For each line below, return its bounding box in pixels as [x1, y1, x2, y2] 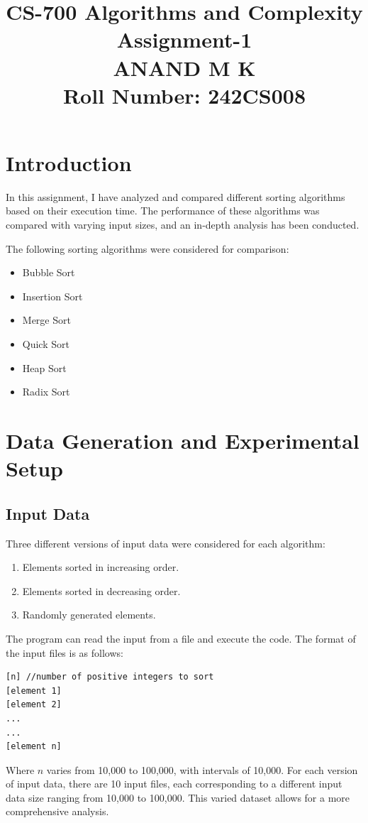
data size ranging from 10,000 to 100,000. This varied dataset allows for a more [6, 790, 350, 805]
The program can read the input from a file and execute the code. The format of [6, 631, 356, 645]
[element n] [6, 741, 62, 752]
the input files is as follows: [6, 645, 123, 660]
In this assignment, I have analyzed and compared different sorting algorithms [6, 189, 345, 204]
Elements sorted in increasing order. [22, 560, 179, 574]
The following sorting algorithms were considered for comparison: [6, 241, 289, 256]
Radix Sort [22, 384, 70, 399]
